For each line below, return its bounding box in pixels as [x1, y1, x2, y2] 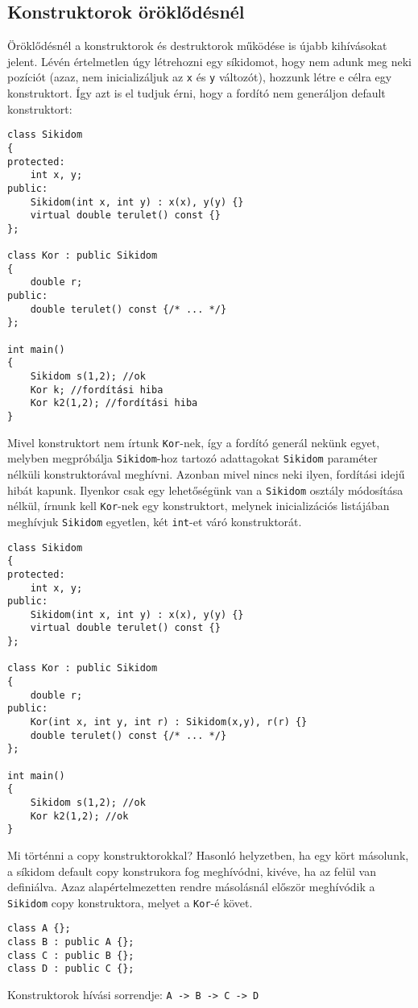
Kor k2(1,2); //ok [30, 810, 129, 822]
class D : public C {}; [7, 963, 135, 975]
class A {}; [7, 923, 71, 935]
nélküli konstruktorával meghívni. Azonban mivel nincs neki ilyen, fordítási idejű [7, 465, 405, 482]
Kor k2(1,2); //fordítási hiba [30, 397, 198, 409]
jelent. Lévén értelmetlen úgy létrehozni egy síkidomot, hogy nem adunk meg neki [7, 52, 412, 69]
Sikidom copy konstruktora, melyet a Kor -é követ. [7, 894, 253, 911]
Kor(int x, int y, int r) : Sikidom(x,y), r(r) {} [30, 716, 308, 728]
